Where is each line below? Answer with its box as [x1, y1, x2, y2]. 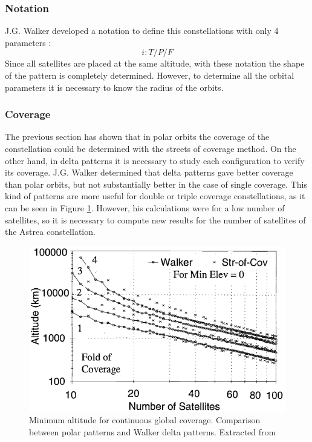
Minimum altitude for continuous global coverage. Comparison [29, 414, 261, 426]
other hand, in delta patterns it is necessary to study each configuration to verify [5, 154, 305, 167]
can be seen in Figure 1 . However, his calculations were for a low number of [5, 201, 285, 214]
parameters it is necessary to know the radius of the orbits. [5, 81, 224, 93]
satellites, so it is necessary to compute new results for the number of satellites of [5, 213, 306, 226]
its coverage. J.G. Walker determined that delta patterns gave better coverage [5, 166, 293, 179]
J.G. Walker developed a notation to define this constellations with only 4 [5, 24, 279, 37]
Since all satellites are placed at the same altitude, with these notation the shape [5, 57, 305, 70]
